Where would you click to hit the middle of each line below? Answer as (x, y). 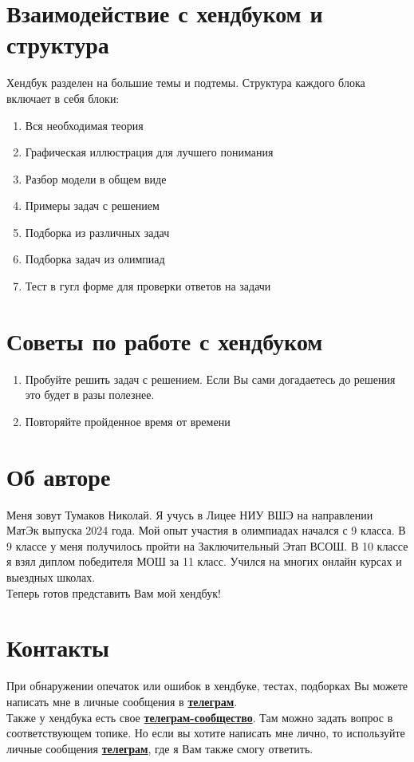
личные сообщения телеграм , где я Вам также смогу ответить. (160, 748)
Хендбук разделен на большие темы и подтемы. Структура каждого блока (186, 83)
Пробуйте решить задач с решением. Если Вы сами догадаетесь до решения (210, 379)
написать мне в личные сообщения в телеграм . (122, 701)
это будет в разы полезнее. (90, 395)
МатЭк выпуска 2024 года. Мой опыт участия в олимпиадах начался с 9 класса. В (206, 530)
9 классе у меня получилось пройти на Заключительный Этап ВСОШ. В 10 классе (207, 545)
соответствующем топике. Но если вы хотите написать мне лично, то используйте (206, 733)
